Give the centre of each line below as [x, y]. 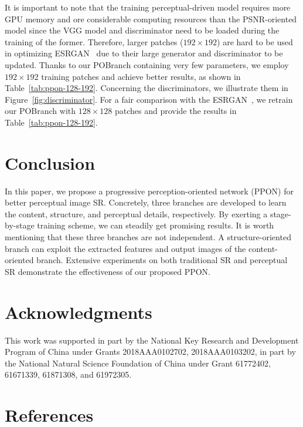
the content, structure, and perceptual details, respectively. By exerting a [136, 213]
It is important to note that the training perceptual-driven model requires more [148, 7]
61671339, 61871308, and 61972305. [68, 374]
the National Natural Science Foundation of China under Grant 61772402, [138, 363]
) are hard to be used [255, 41]
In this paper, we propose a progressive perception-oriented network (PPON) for [149, 191]
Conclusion [50, 162]
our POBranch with [40, 111]
